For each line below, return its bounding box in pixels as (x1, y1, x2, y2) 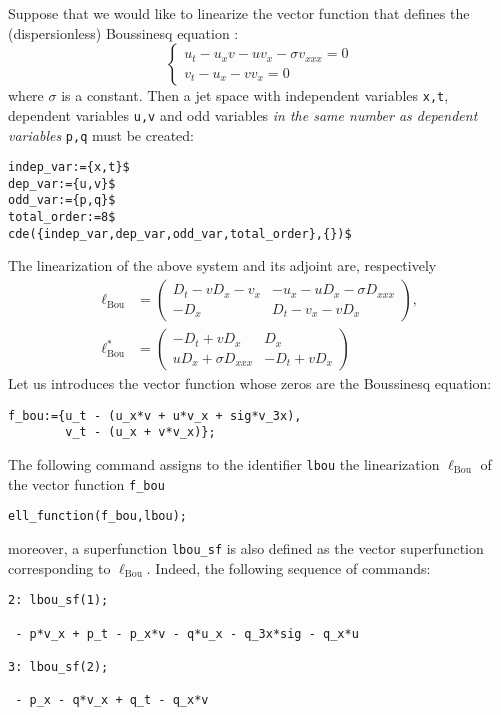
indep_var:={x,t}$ (8, 160, 130, 175)
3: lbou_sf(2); (8, 659, 109, 674)
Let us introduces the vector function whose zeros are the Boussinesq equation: (8, 373, 492, 394)
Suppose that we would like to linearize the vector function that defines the (8, 3, 470, 23)
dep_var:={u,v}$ (8, 176, 116, 191)
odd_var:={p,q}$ (8, 193, 116, 208)
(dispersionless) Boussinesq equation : (8, 22, 239, 43)
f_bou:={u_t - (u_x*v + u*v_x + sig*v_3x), (8, 408, 302, 423)
